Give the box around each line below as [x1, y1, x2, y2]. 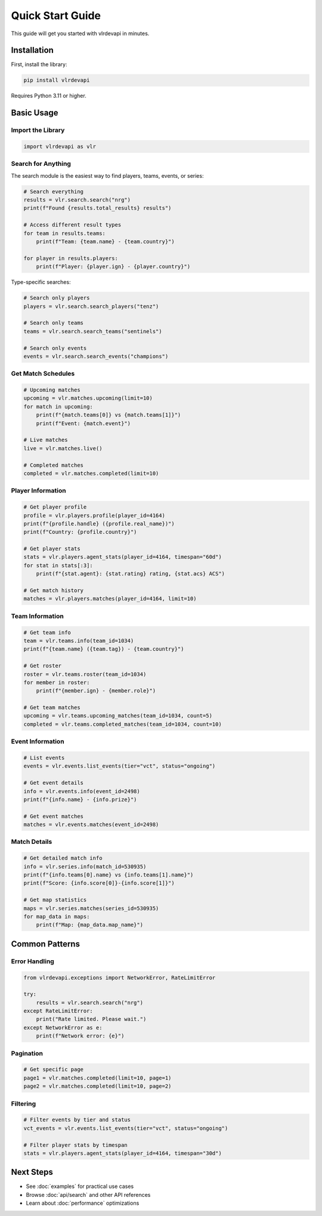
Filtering [11, 1099, 36, 1107]
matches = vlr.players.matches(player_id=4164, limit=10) [23, 595, 197, 602]
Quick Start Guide [11, 9, 101, 22]
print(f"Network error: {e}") [36, 1032, 125, 1039]
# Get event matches [23, 813, 83, 819]
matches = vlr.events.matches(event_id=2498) [23, 821, 159, 828]
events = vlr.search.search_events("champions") [23, 352, 169, 360]
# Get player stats [23, 546, 80, 552]
